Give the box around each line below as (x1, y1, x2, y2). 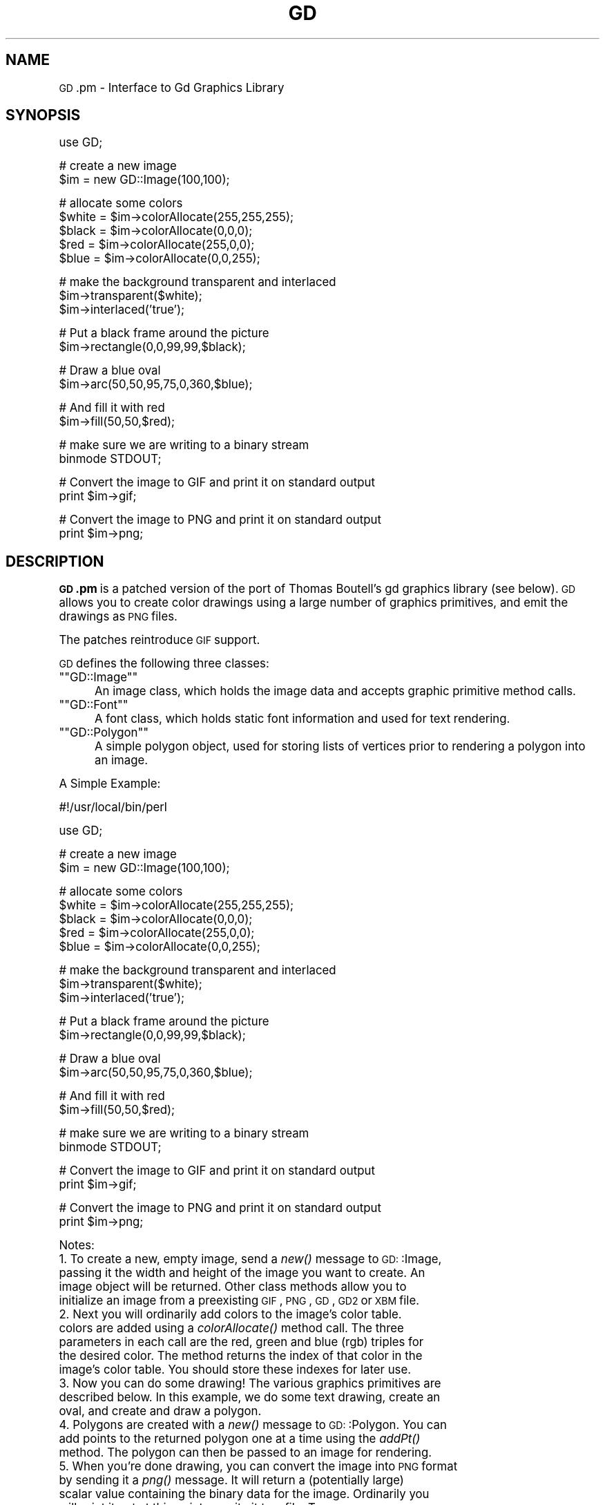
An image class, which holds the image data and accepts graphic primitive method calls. (95, 684, 576, 699)
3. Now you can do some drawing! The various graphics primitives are (59, 1376, 441, 1391)
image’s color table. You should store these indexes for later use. (59, 1363, 412, 1377)
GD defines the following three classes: (59, 656, 269, 671)
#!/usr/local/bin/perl (59, 800, 167, 815)
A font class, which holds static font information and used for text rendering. (95, 712, 510, 726)
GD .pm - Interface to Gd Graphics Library (59, 80, 285, 95)
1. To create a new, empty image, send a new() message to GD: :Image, (59, 1252, 442, 1267)
